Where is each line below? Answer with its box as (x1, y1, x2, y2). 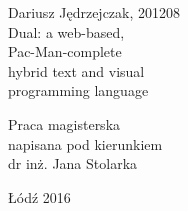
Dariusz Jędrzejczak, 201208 (8, 2, 181, 22)
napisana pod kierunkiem (8, 133, 163, 154)
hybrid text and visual (8, 60, 145, 81)
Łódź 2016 (8, 186, 71, 207)
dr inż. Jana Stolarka (8, 153, 138, 174)
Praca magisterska (8, 113, 121, 134)
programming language (8, 80, 149, 101)
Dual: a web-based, (8, 21, 125, 42)
